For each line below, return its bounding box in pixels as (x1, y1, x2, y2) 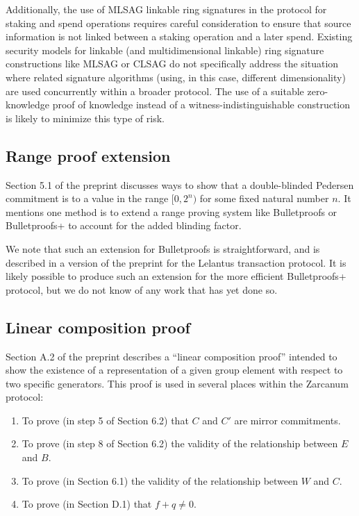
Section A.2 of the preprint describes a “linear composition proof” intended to (6, 349, 337, 363)
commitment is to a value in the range (6, 191, 169, 206)
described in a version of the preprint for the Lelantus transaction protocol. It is (6, 255, 347, 269)
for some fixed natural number (199, 191, 329, 206)
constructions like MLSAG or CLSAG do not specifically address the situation (6, 56, 339, 71)
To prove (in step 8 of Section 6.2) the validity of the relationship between (22, 436, 338, 451)
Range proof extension (6, 144, 171, 166)
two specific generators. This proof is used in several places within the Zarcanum (6, 376, 349, 390)
